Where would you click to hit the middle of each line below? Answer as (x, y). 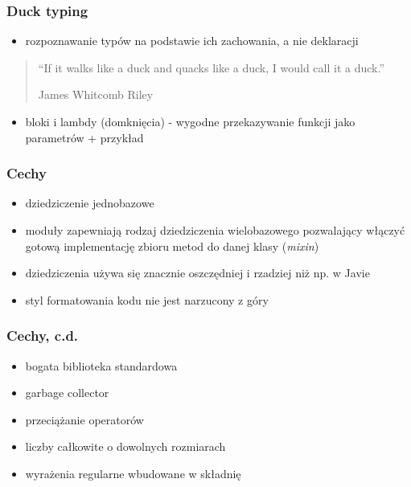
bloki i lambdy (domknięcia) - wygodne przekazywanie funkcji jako (190, 121)
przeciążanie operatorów (84, 419)
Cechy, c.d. (43, 336)
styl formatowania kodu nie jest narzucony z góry (147, 299)
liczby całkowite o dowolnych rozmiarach (125, 446)
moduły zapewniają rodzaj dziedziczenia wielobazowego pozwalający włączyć (215, 230)
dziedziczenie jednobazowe (90, 203)
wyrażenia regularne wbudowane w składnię (133, 473)
